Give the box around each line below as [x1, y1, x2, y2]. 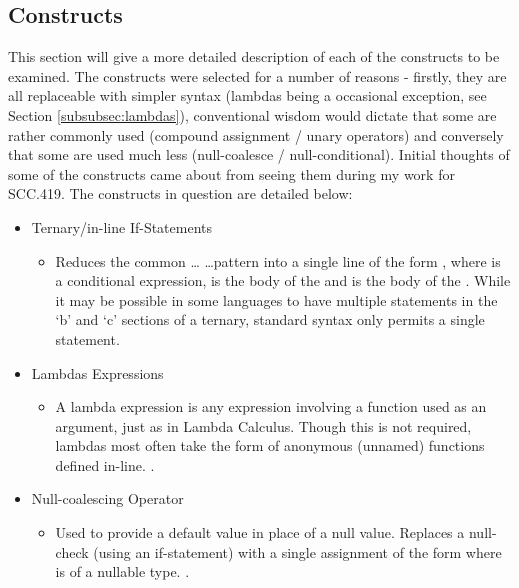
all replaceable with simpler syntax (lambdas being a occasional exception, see [8, 85, 487, 106]
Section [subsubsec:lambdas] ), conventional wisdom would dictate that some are [8, 104, 497, 125]
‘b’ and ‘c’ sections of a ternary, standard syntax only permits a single [55, 309, 485, 330]
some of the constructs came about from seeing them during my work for [8, 163, 455, 184]
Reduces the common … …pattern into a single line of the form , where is [55, 250, 501, 271]
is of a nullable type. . [55, 561, 190, 582]
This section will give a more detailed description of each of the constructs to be [8, 46, 500, 67]
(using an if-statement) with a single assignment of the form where [93, 541, 502, 562]
